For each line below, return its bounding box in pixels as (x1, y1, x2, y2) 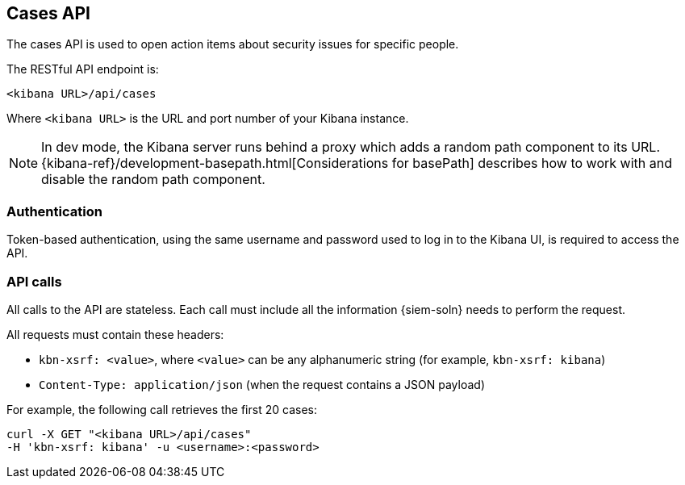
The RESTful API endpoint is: (6, 62, 159, 77)
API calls (6, 273, 62, 290)
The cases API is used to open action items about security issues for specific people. (6, 37, 459, 52)
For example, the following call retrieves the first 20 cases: (6, 402, 317, 416)
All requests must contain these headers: (6, 327, 224, 341)
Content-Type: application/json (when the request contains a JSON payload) (39, 377, 485, 391)
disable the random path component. (41, 171, 265, 188)
